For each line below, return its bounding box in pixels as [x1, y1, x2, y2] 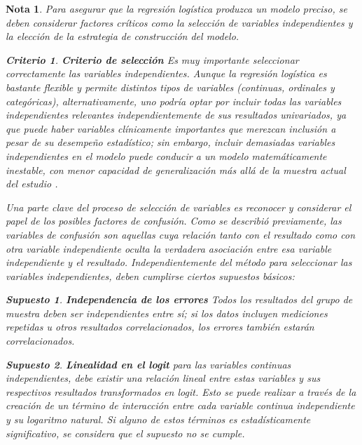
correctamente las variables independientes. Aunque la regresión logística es [6, 66, 327, 81]
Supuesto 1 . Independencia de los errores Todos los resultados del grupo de [6, 292, 353, 307]
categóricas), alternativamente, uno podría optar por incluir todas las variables [6, 93, 342, 108]
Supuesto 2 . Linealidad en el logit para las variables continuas [6, 357, 291, 371]
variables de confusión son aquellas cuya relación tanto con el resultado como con [6, 227, 356, 241]
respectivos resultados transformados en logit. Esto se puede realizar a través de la [6, 384, 356, 399]
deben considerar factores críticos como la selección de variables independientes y [6, 15, 353, 29]
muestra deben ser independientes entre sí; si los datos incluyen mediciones [6, 305, 328, 320]
